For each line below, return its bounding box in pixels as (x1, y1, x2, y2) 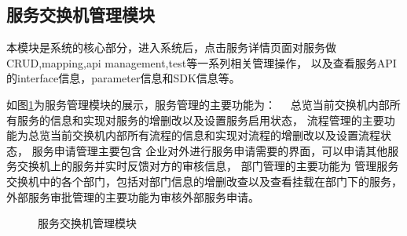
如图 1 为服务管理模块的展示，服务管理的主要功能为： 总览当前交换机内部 (6, 96, 390, 112)
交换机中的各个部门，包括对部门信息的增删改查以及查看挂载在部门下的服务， (6, 172, 402, 189)
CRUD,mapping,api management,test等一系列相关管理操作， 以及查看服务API (6, 54, 397, 71)
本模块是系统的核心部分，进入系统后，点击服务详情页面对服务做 (6, 39, 336, 56)
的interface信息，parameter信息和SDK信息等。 (6, 70, 240, 86)
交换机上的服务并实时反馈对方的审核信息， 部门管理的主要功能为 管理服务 (16, 158, 399, 174)
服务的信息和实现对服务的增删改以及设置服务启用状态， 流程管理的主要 (16, 111, 384, 128)
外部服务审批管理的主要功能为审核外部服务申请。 (6, 188, 259, 205)
